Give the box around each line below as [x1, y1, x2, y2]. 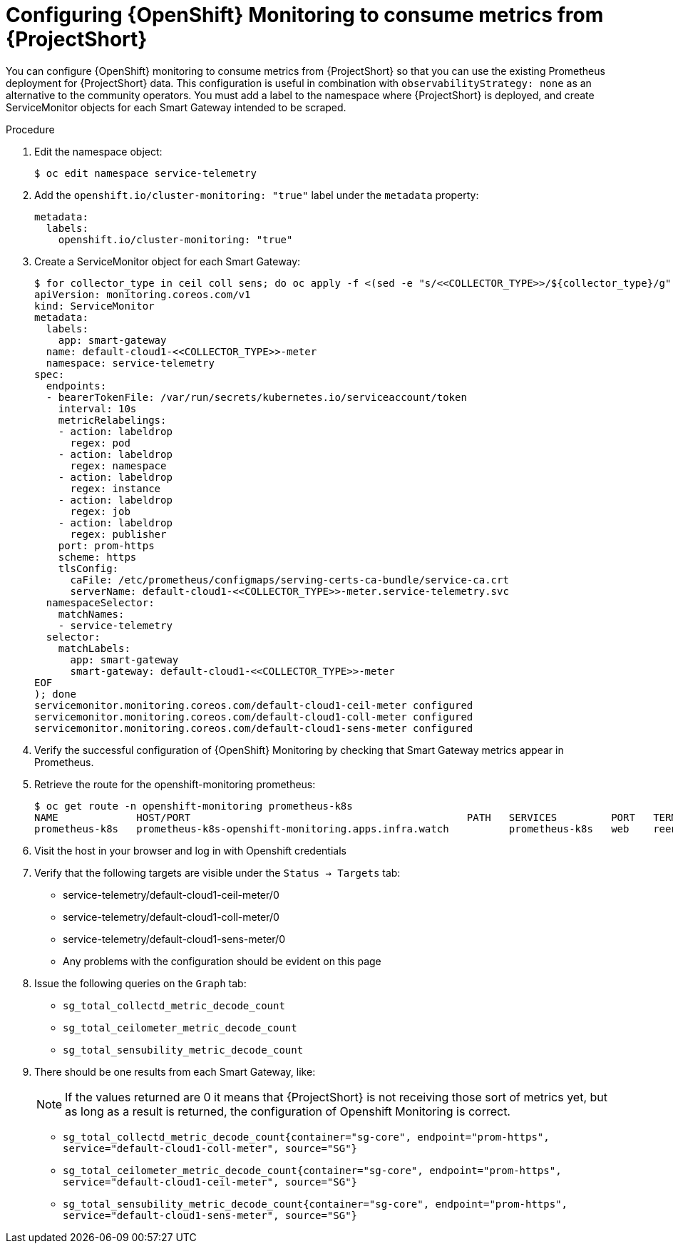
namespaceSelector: [46, 596, 155, 608]
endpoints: [46, 379, 107, 392]
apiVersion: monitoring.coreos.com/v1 [34, 288, 251, 300]
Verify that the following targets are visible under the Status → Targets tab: [34, 866, 401, 879]
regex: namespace [70, 459, 167, 471]
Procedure [6, 123, 55, 136]
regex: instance [70, 482, 161, 494]
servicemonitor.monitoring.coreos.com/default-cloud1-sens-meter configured [34, 722, 473, 734]
